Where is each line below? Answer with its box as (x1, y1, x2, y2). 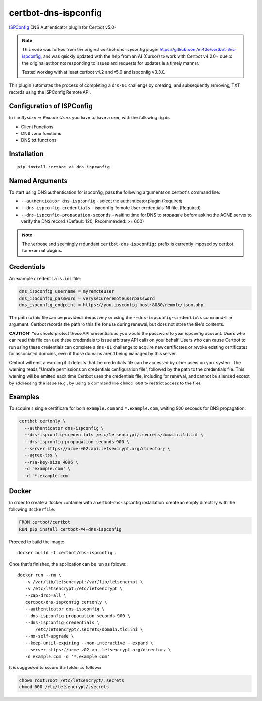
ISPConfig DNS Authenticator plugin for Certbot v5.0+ (9, 24, 117, 30)
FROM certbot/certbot (19, 519, 71, 525)
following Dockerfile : (9, 506, 56, 512)
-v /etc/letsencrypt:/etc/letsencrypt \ (25, 585, 123, 591)
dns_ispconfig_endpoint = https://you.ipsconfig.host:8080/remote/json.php (19, 302, 204, 308)
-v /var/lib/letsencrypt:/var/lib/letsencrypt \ (25, 579, 143, 584)
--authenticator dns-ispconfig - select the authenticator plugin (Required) (21, 198, 183, 204)
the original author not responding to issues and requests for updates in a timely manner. (22, 60, 200, 66)
